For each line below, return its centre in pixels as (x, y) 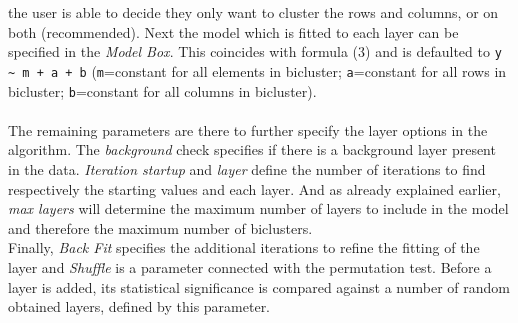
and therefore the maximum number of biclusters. (160, 227)
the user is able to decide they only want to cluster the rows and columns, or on (253, 12)
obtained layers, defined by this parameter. (139, 306)
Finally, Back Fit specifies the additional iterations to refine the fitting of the (244, 247)
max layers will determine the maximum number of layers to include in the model (258, 208)
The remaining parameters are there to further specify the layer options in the (248, 129)
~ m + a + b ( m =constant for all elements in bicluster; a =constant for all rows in (257, 70)
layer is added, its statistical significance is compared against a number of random (259, 286)
